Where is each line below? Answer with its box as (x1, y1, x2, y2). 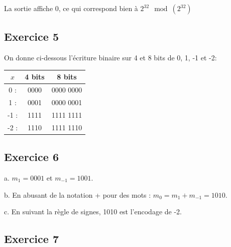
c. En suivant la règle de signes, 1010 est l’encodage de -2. (4, 206, 182, 217)
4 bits (25, 71, 45, 82)
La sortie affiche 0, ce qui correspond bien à (4, 3, 138, 13)
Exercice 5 (4, 29, 59, 44)
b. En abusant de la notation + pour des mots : (4, 189, 151, 200)
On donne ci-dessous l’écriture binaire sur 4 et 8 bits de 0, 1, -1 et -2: (4, 52, 217, 63)
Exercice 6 (4, 149, 59, 164)
